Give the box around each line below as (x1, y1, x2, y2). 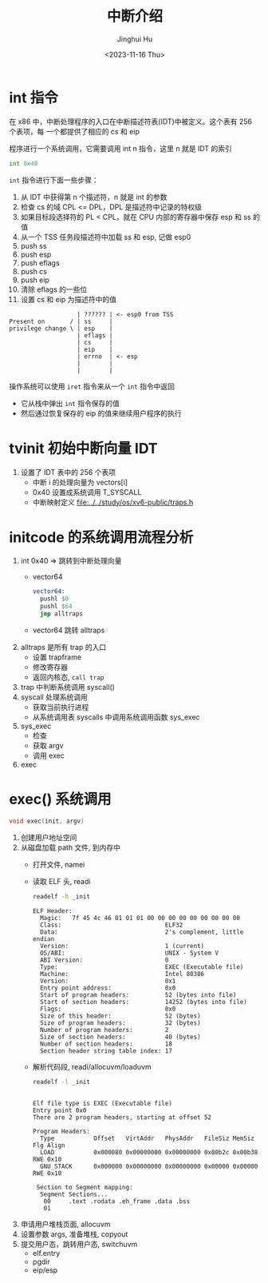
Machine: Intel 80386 (39, 970, 205, 978)
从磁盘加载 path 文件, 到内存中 (20, 843, 121, 852)
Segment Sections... (39, 1190, 108, 1198)
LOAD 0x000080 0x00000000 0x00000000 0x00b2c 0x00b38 (39, 1148, 258, 1156)
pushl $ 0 (39, 595, 69, 604)
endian (32, 934, 55, 943)
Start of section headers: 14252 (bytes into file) (39, 998, 248, 1006)
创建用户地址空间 (20, 832, 77, 842)
